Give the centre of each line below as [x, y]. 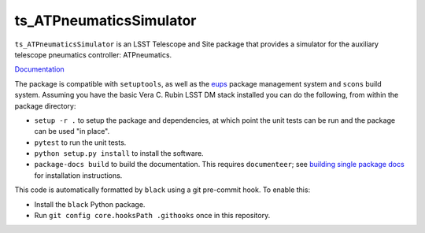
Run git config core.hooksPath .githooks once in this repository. [152, 216]
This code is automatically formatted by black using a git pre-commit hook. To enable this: [163, 190]
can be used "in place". [72, 131]
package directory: [45, 105]
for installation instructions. [78, 175]
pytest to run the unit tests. [80, 142]
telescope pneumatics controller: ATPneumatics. [93, 54]
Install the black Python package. [90, 204]
